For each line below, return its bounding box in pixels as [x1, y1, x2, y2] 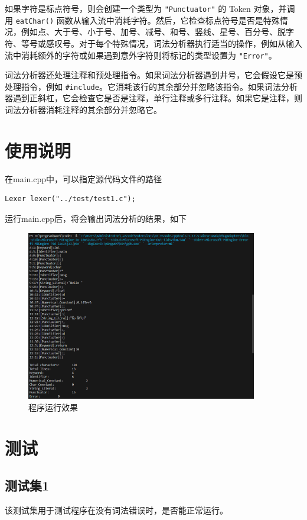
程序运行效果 [28, 401, 78, 413]
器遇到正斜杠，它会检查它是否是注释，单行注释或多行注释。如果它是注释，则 [5, 92, 302, 104]
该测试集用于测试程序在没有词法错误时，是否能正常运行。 [5, 504, 228, 516]
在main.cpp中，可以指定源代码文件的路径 [5, 172, 162, 185]
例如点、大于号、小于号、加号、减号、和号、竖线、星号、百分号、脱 [21, 25, 286, 38]
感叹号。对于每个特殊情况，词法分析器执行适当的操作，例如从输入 [45, 37, 302, 49]
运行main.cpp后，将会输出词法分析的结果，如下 [5, 212, 187, 224]
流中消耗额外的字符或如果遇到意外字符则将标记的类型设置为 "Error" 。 [5, 49, 277, 61]
